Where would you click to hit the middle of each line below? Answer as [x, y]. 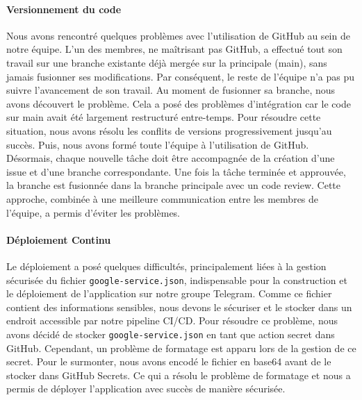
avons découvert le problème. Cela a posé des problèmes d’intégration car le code [179, 103]
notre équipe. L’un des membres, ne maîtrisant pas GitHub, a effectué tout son [174, 49]
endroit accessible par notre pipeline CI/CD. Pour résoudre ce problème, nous [172, 320]
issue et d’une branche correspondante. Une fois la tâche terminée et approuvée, [176, 171]
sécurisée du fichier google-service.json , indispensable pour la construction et [177, 280]
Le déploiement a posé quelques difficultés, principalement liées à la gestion [166, 266]
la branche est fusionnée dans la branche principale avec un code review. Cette [174, 185]
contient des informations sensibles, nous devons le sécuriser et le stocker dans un [179, 307]
